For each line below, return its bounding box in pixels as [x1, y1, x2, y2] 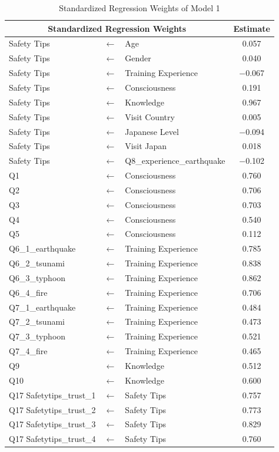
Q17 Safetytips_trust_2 [9, 403, 96, 415]
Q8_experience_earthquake [125, 154, 225, 167]
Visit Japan [125, 140, 167, 152]
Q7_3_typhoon [9, 330, 66, 342]
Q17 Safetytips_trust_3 [9, 418, 96, 430]
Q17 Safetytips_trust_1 [9, 388, 96, 401]
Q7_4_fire [9, 345, 48, 357]
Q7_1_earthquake [9, 301, 76, 313]
